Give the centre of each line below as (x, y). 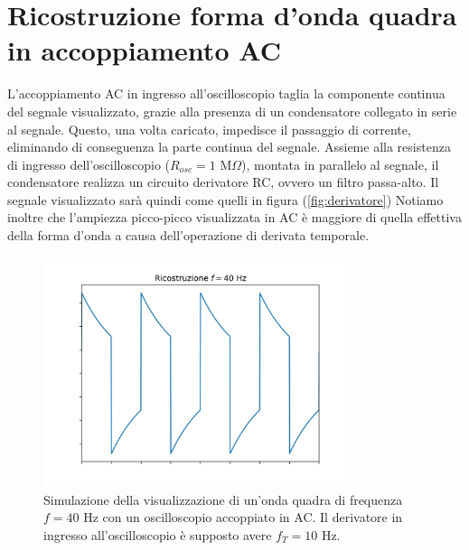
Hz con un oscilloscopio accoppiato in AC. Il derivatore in (243, 517)
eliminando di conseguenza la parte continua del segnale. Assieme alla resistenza (229, 147)
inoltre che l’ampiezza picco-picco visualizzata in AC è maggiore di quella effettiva (234, 217)
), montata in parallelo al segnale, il (340, 164)
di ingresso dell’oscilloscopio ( (89, 164)
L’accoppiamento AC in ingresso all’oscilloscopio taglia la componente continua (226, 93)
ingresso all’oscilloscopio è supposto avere (158, 534)
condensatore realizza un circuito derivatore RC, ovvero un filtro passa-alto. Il (223, 182)
